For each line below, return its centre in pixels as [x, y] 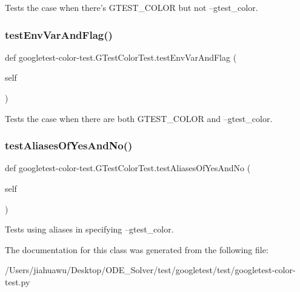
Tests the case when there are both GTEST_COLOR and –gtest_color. [139, 118]
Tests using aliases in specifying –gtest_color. [89, 229]
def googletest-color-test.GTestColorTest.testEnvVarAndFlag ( [121, 57]
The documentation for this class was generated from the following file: [137, 249]
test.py [18, 281]
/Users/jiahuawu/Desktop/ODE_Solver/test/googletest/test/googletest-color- [150, 270]
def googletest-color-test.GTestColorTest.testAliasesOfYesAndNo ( [128, 168]
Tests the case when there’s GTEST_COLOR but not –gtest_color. [132, 7]
